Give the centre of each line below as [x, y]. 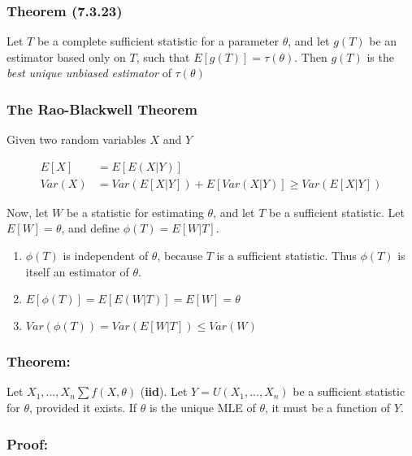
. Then [311, 56]
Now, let [28, 212]
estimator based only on [66, 56]
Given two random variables [76, 139]
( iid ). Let [164, 391]
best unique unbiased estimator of [89, 73]
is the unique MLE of [202, 408]
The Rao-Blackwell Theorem [102, 109]
